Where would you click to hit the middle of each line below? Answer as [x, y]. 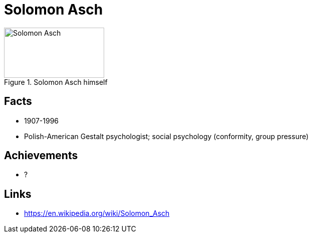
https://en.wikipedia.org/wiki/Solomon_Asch [97, 213]
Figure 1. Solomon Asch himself [56, 82]
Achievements [41, 156]
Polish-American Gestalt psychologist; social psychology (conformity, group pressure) [167, 136]
